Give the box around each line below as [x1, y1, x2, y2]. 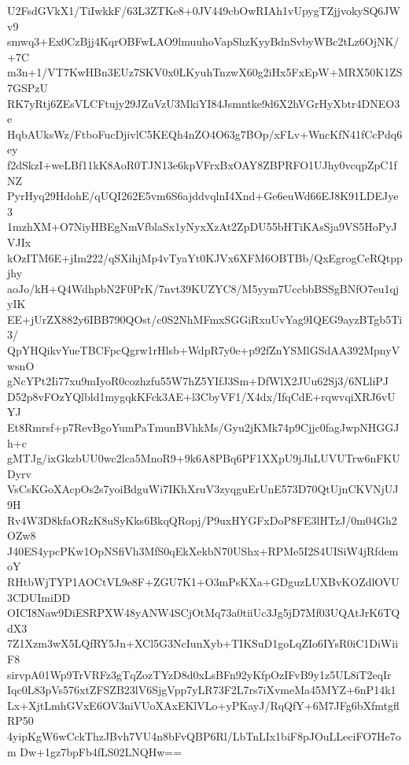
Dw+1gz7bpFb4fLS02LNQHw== [20, 743, 182, 759]
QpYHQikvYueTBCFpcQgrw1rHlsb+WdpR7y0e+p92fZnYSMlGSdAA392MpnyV [7, 342, 400, 358]
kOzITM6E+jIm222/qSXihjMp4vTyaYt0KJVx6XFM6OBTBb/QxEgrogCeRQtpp [7, 249, 403, 266]
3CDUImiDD [7, 589, 71, 605]
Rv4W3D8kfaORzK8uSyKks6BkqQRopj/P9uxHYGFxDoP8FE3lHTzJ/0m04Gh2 [7, 511, 397, 528]
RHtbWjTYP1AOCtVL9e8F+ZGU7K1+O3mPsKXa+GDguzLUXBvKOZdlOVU [7, 573, 400, 589]
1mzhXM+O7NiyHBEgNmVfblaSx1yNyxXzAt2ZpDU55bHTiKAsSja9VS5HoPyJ [7, 218, 397, 235]
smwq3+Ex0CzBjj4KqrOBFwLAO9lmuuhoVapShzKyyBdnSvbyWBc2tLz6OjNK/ [7, 33, 400, 50]
